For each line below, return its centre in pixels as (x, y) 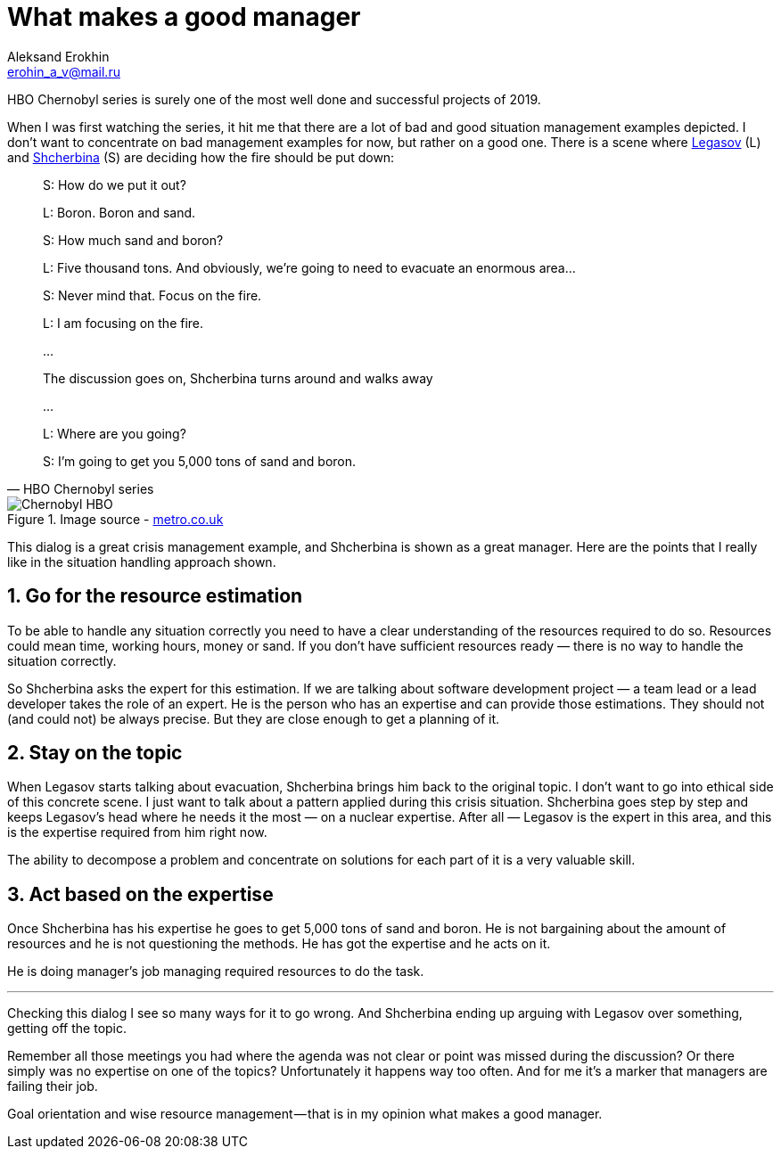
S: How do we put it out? (115, 184)
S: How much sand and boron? (133, 240)
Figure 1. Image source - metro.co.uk (115, 519)
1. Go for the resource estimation (155, 596)
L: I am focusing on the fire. (123, 323)
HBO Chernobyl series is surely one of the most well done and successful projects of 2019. (274, 99)
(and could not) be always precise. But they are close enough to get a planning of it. (254, 718)
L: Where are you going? (115, 433)
